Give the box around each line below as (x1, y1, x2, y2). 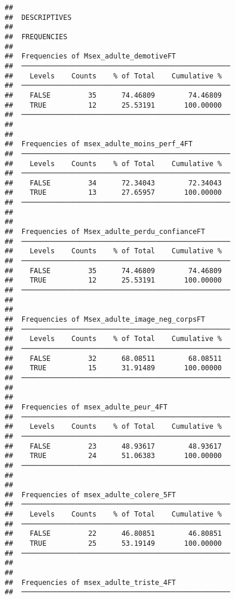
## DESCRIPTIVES (5, 13, 72, 22)
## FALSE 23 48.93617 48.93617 (5, 442, 222, 450)
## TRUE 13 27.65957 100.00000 (5, 188, 222, 197)
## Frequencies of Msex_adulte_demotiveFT (5, 52, 176, 61)
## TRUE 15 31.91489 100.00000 (5, 364, 222, 373)
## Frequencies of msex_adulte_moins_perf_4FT (5, 140, 193, 149)
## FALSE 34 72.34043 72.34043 (5, 178, 222, 187)
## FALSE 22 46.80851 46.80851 (5, 529, 222, 538)
